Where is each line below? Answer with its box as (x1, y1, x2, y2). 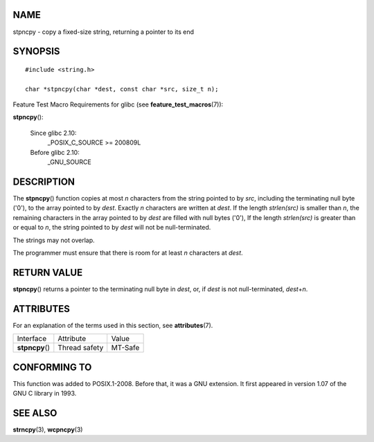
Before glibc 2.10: (30, 148, 80, 156)
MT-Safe (111, 343, 140, 353)
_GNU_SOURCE (47, 158, 91, 166)
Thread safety (57, 343, 104, 353)
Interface (17, 334, 47, 344)
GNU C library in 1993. (12, 389, 77, 398)
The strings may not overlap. (12, 236, 95, 244)
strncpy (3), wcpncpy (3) (12, 425, 83, 434)
